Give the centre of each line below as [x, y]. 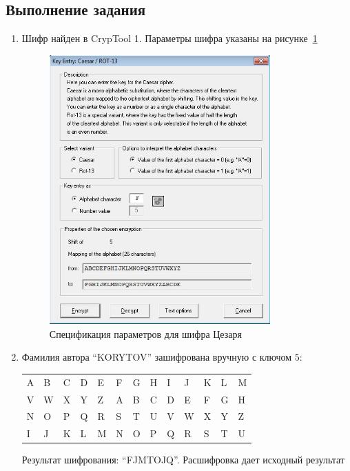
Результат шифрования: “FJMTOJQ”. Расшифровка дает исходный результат [183, 460]
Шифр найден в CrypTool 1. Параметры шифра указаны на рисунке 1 [169, 38]
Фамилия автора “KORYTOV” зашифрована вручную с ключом [157, 357]
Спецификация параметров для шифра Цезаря [145, 333]
